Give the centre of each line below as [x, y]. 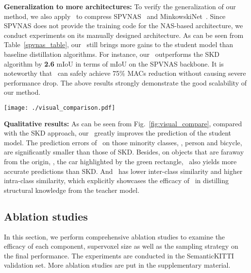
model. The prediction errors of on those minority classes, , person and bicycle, [123, 142]
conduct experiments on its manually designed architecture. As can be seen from [124, 35]
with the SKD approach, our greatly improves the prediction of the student [118, 133]
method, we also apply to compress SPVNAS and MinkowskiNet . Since [115, 16]
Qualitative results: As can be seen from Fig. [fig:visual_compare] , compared [123, 123]
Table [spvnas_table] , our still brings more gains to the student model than [118, 44]
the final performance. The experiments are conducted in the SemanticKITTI [119, 255]
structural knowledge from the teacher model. [72, 190]
